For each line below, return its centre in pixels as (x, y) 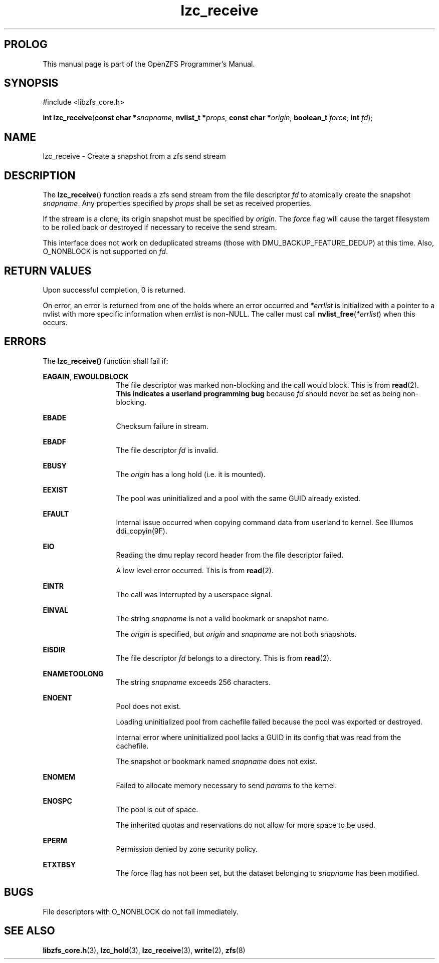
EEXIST (55, 490)
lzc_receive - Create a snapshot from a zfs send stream (134, 156)
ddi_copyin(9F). (142, 531)
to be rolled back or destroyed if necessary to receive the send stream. (160, 227)
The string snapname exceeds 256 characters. (193, 682)
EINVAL (56, 610)
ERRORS (25, 342)
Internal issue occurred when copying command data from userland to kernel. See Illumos (265, 522)
